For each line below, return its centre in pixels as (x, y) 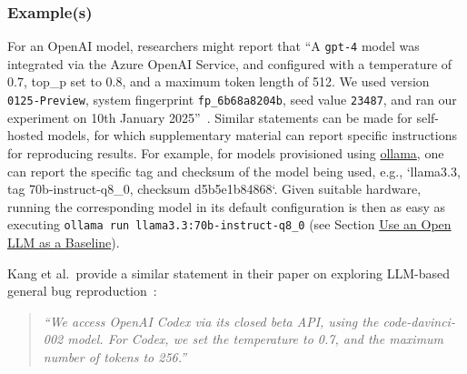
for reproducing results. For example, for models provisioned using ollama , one (226, 152)
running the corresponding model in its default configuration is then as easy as (227, 206)
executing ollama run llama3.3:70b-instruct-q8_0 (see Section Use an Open (229, 224)
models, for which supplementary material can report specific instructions (252, 135)
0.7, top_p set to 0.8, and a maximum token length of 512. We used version (219, 81)
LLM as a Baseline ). (64, 242)
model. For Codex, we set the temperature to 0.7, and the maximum (256, 339)
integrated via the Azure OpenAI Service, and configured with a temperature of (230, 63)
